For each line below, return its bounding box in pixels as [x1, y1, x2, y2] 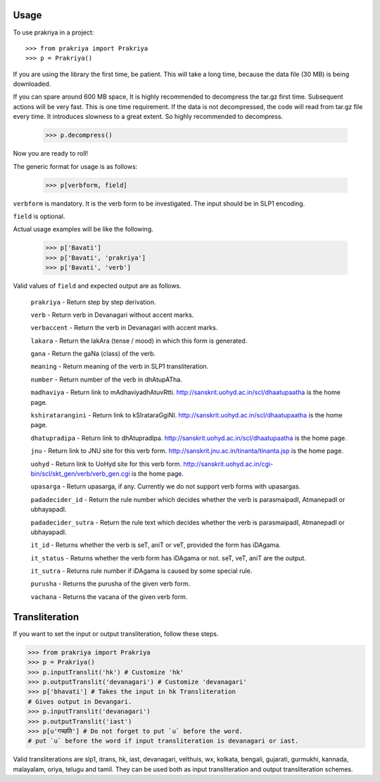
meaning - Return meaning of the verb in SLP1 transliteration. [30, 362, 209, 371]
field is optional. [13, 212, 65, 220]
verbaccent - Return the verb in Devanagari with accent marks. [30, 324, 218, 332]
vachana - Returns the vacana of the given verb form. [30, 592, 188, 601]
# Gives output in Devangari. [27, 698, 132, 705]
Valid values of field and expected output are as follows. [13, 282, 182, 290]
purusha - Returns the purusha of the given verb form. [30, 579, 191, 588]
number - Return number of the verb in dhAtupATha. [30, 375, 182, 384]
